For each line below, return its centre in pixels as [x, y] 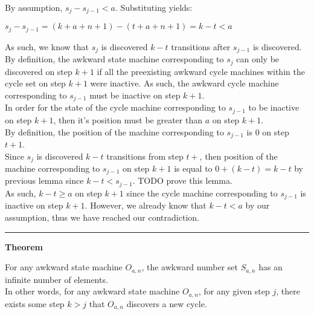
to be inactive [274, 107]
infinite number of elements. [56, 279]
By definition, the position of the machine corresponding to [114, 132]
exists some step [35, 303]
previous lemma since [44, 180]
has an [271, 267]
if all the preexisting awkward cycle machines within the [201, 71]
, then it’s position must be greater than [128, 119]
